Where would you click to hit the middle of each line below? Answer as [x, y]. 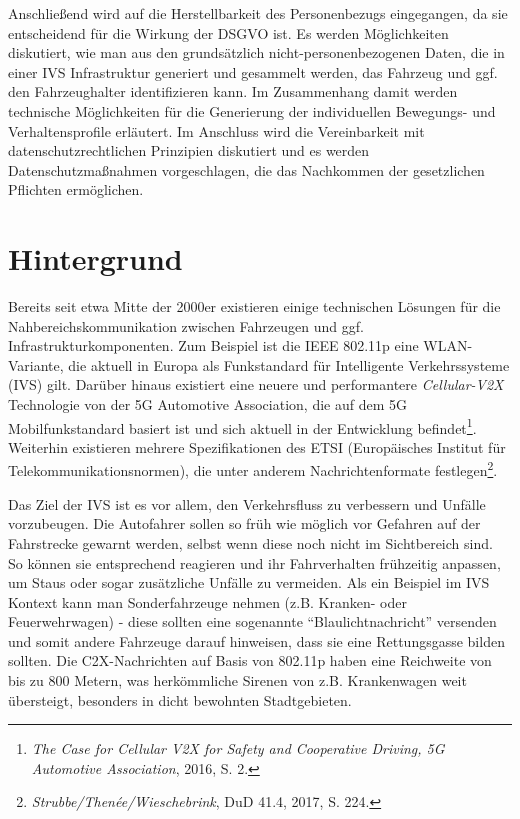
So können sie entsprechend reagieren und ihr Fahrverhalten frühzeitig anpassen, [254, 562]
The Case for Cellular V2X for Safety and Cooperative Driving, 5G [238, 748]
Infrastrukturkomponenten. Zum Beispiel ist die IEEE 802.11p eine [213, 345]
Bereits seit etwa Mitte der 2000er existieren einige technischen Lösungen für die [254, 306]
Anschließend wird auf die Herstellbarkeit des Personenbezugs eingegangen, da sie [258, 13]
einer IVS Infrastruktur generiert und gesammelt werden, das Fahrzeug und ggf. [253, 71]
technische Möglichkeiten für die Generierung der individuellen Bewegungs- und [252, 110]
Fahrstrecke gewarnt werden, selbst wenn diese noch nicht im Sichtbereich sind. [250, 542]
